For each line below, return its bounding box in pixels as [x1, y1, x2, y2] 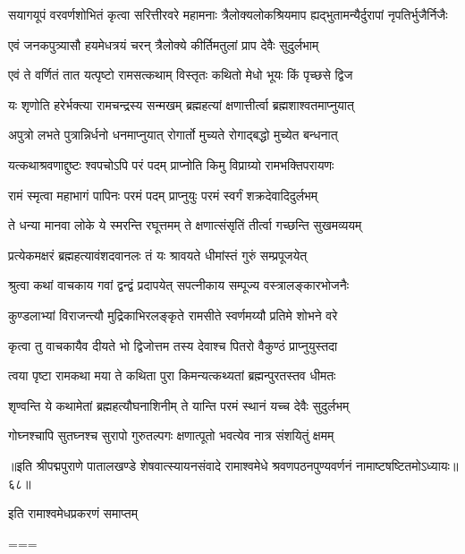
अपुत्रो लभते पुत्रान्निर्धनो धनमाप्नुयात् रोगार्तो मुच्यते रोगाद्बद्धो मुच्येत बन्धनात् [8, 125, 338, 144]
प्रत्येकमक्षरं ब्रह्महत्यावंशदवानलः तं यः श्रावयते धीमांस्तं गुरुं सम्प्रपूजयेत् [8, 245, 308, 264]
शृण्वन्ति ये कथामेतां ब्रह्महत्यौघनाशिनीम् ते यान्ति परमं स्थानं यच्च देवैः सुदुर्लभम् [8, 396, 350, 414]
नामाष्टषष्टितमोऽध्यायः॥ [356, 456, 459, 474]
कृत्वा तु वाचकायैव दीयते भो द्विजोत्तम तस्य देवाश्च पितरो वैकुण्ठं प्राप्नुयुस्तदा [8, 336, 338, 354]
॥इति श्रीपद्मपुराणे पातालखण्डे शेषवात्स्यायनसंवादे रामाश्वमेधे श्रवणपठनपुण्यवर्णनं [8, 456, 352, 474]
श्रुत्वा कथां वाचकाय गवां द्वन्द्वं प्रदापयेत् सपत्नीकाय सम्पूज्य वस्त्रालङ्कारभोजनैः [8, 276, 349, 294]
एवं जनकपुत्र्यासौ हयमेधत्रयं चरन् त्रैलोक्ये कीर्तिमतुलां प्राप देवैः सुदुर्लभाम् [8, 35, 319, 54]
